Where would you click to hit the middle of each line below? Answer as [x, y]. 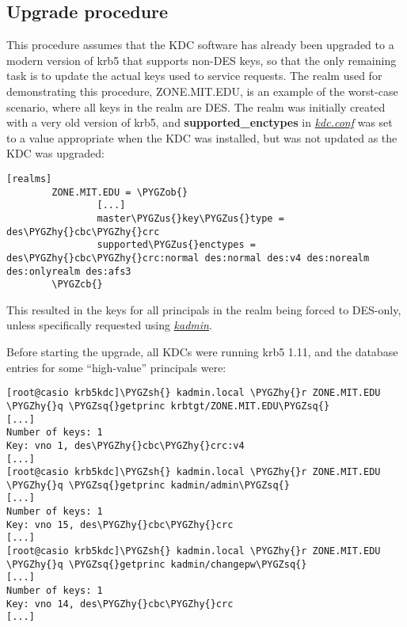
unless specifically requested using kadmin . [109, 325]
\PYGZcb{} [77, 285]
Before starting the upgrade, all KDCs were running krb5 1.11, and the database [202, 352]
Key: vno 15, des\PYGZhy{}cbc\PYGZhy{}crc [120, 524]
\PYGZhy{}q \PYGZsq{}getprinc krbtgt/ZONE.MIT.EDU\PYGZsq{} [168, 406]
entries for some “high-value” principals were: [116, 367]
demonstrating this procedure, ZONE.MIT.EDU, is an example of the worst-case [202, 91]
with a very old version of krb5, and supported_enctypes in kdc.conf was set [200, 122]
